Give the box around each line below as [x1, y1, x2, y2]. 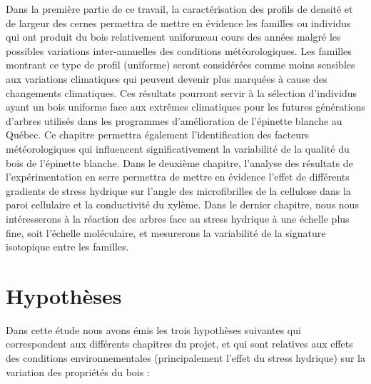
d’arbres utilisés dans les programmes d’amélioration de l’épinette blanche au [6, 113, 342, 128]
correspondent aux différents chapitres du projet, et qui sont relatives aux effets [6, 336, 353, 351]
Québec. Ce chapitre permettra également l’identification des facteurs [6, 127, 309, 142]
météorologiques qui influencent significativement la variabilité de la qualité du [6, 141, 350, 156]
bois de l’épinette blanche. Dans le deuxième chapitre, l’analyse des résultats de [6, 155, 353, 170]
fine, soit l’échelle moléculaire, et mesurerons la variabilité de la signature [6, 225, 326, 240]
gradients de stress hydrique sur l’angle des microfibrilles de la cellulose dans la [6, 183, 351, 198]
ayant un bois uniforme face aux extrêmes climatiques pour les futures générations [6, 99, 365, 114]
